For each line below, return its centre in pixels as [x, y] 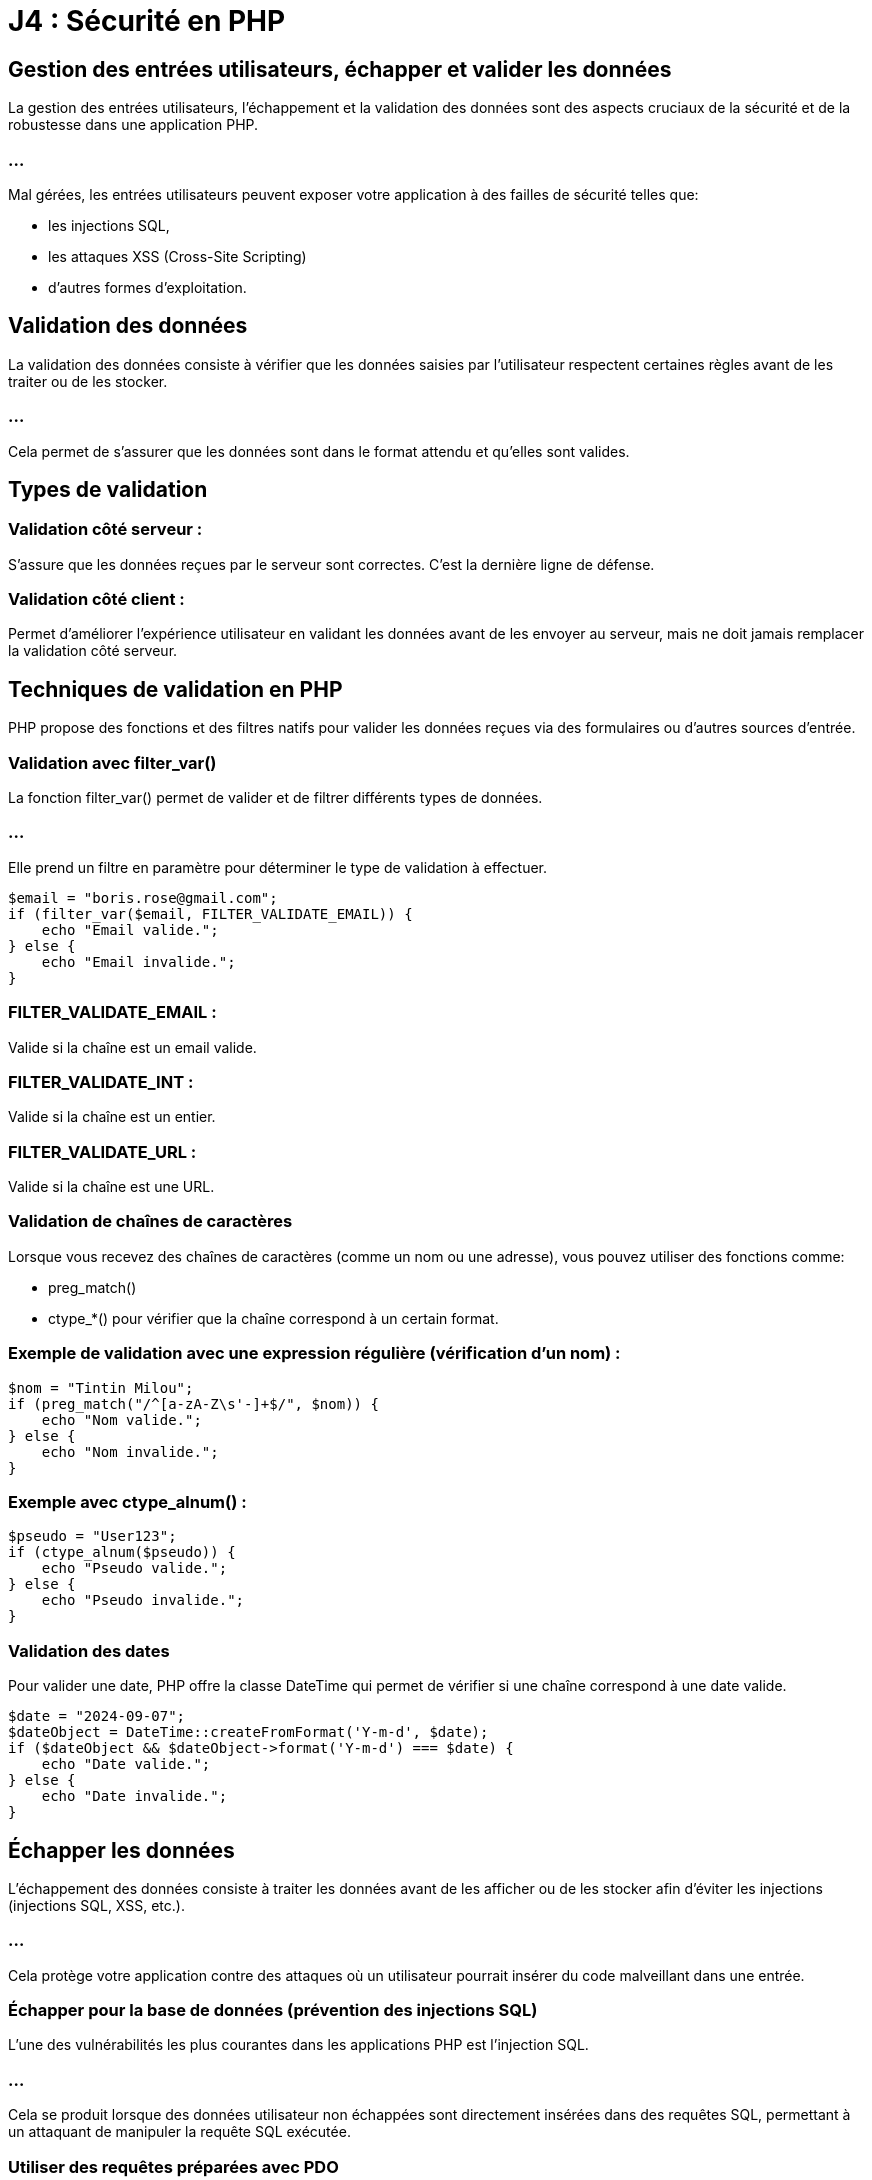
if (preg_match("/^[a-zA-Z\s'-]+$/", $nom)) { [193, 1403]
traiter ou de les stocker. [88, 381]
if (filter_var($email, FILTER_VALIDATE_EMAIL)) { [210, 913]
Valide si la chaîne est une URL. [111, 1187]
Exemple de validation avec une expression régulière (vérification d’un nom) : [314, 1353]
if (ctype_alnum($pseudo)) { [122, 1552]
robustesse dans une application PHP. [133, 125]
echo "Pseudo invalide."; [143, 1600]
